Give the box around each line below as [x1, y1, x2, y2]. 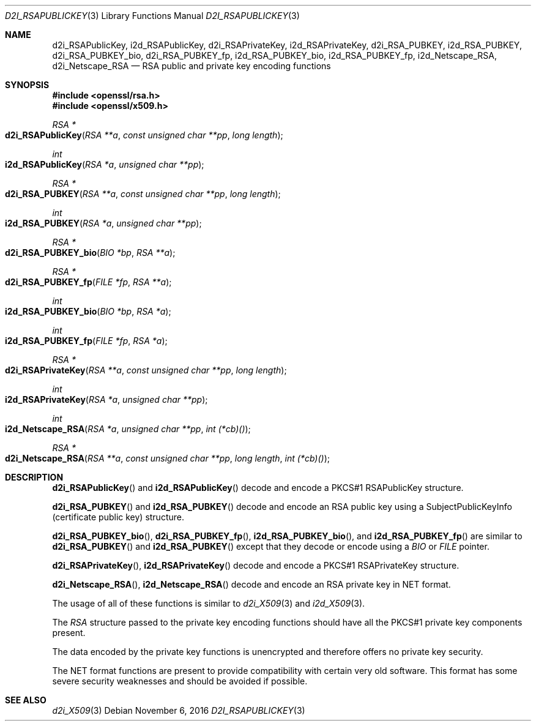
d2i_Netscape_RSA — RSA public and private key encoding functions [52, 61, 331, 71]
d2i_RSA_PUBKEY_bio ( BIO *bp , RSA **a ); [5, 247, 176, 258]
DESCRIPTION [5, 472, 64, 482]
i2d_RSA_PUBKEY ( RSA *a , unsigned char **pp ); [5, 218, 202, 228]
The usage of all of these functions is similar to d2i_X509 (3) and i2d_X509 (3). [52, 598, 365, 608]
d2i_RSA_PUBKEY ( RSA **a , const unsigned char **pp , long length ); [5, 189, 281, 199]
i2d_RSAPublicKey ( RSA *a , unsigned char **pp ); [5, 159, 204, 170]
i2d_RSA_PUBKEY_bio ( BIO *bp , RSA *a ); [5, 306, 171, 316]
